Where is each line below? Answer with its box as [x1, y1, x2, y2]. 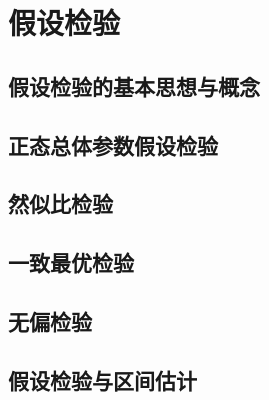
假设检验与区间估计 [8, 364, 197, 395]
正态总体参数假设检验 [8, 129, 218, 160]
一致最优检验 [8, 247, 134, 278]
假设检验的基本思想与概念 [8, 70, 260, 101]
